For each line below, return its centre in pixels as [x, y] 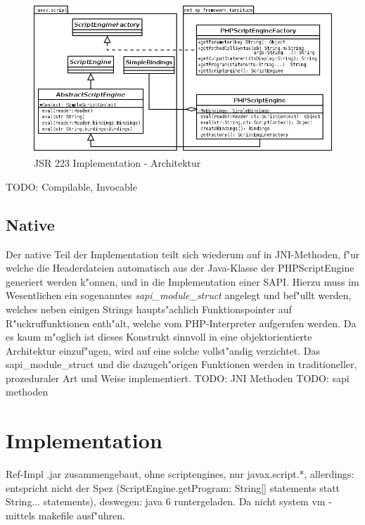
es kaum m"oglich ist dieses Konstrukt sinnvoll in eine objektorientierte [159, 337]
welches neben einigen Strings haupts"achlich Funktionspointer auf [149, 309]
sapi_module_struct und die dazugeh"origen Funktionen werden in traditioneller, [181, 364]
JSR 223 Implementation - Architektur [117, 163]
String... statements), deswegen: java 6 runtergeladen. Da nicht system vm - [169, 501]
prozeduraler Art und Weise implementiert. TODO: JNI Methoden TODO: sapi [178, 378]
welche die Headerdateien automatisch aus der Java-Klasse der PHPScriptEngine [180, 268]
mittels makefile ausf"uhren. [65, 515]
